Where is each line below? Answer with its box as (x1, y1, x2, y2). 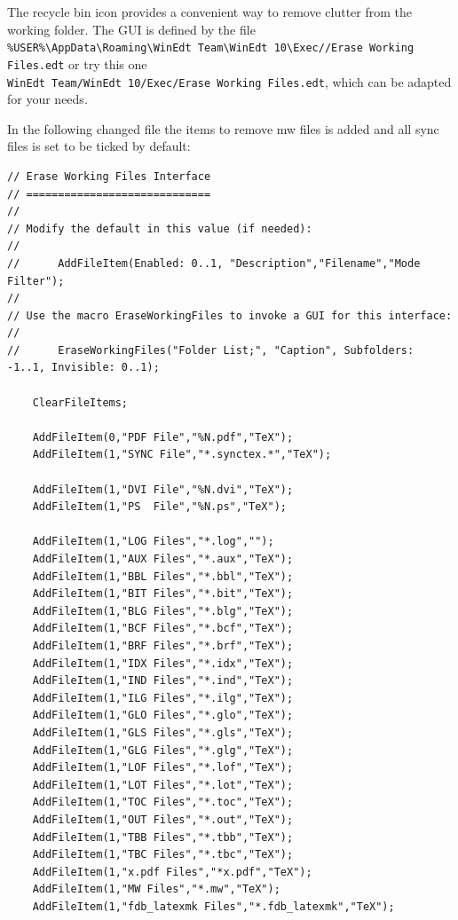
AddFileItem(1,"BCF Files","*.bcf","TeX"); (32, 622, 294, 635)
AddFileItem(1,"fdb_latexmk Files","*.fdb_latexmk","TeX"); (32, 900, 395, 913)
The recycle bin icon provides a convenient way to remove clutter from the (7, 3, 412, 20)
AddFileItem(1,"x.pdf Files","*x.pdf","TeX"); (32, 865, 312, 878)
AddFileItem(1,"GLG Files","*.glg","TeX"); (32, 743, 294, 757)
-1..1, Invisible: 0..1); (7, 361, 160, 374)
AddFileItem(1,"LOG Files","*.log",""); (32, 535, 274, 548)
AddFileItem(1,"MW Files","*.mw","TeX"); (32, 883, 280, 896)
